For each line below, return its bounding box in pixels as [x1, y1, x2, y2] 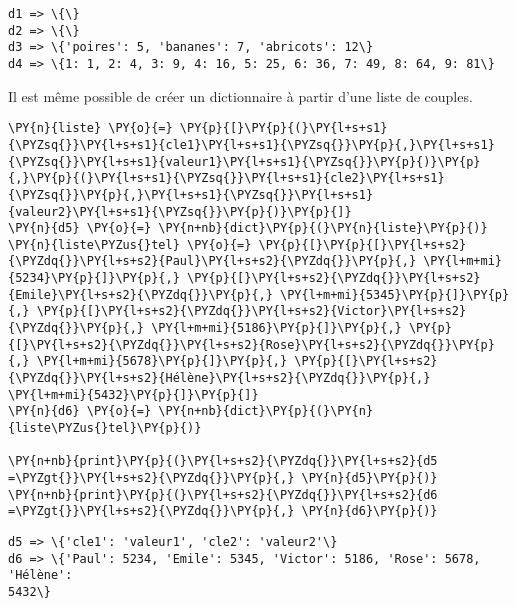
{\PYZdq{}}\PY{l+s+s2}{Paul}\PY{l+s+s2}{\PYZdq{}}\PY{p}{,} [8, 254, 417, 269]
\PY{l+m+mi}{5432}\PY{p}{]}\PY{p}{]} [8, 387, 259, 402]
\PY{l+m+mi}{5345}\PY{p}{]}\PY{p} [280, 287, 510, 302]
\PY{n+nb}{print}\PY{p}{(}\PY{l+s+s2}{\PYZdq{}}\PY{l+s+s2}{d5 [8, 454, 438, 469]
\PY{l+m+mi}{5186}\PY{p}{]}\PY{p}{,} [151, 321, 402, 336]
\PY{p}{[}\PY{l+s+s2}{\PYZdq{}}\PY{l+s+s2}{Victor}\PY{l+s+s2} [36, 304, 467, 319]
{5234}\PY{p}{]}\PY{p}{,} [8, 271, 180, 286]
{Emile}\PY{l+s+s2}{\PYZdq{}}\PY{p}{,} [8, 287, 273, 302]
